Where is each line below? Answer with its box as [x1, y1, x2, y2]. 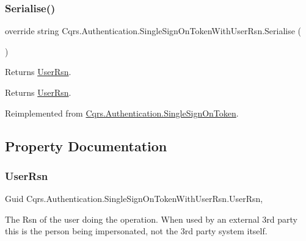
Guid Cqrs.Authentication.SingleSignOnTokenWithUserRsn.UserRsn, [5, 192, 263, 205]
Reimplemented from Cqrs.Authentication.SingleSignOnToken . [5, 106, 239, 119]
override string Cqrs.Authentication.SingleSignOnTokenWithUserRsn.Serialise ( [5, 24, 302, 37]
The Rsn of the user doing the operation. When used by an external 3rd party [5, 212, 297, 225]
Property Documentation [5, 136, 167, 155]
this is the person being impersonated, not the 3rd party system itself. [5, 225, 268, 237]
